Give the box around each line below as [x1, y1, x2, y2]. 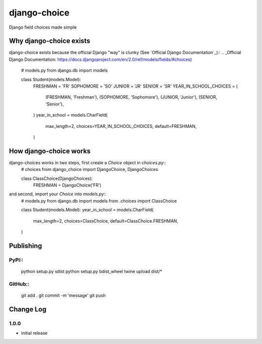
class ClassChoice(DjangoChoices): [21, 175, 93, 181]
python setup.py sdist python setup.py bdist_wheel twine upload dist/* [21, 268, 163, 274]
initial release [21, 330, 48, 336]
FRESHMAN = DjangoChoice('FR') [33, 182, 102, 188]
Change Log [9, 305, 47, 313]
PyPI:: [9, 257, 24, 263]
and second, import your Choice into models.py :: [9, 191, 107, 197]
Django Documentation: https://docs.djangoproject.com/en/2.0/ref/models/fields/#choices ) [9, 56, 192, 62]
